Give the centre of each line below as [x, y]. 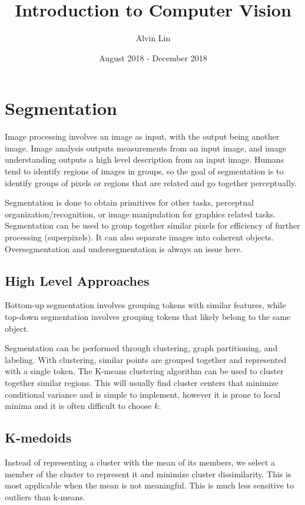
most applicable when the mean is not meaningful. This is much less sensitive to [149, 485]
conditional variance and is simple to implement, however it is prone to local [143, 394]
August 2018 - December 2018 [153, 57]
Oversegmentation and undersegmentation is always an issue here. [124, 248]
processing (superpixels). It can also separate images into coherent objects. [139, 237]
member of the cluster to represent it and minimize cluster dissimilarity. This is [148, 473]
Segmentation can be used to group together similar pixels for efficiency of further [152, 225]
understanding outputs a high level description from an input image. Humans [145, 159]
